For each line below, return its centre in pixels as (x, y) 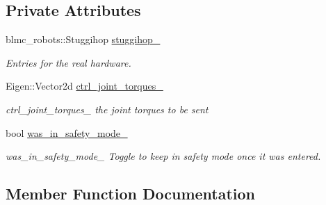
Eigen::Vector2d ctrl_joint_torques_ (84, 86)
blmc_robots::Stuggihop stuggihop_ (83, 39)
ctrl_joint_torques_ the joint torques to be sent (107, 109)
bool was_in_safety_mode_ (67, 132)
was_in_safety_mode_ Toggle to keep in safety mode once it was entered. (163, 156)
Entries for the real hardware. (68, 62)
